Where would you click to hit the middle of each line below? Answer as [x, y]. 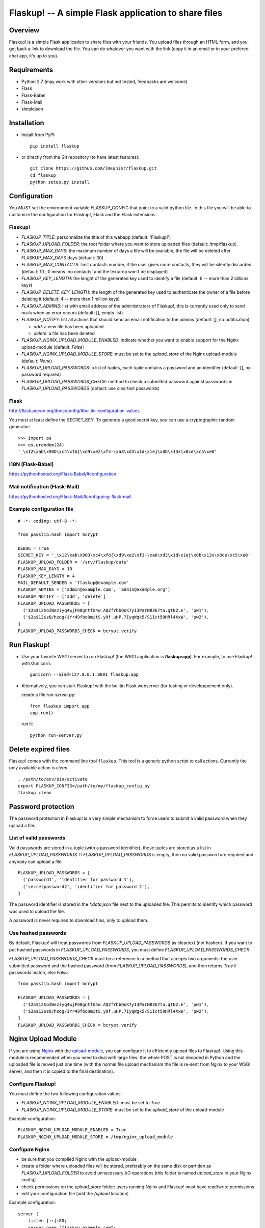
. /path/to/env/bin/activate [53, 779]
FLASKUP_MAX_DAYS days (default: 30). [63, 257]
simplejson [32, 109]
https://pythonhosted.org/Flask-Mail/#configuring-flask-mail [70, 497]
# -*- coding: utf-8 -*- [48, 521]
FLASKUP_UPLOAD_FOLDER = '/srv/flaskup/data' [74, 562]
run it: [27, 724]
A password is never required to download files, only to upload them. [79, 921]
